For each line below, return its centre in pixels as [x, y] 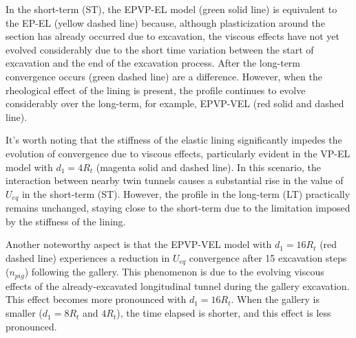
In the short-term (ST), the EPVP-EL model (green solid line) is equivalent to [171, 9]
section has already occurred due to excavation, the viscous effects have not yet [172, 36]
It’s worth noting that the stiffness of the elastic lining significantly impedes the [174, 140]
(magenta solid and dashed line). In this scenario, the [208, 167]
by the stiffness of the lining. [66, 221]
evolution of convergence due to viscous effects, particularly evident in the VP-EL [178, 153]
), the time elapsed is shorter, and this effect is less [224, 313]
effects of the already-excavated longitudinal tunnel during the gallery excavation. [178, 285]
